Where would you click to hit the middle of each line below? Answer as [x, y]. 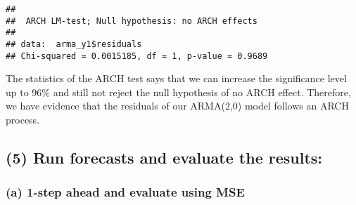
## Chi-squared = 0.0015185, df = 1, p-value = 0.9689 [137, 56]
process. [23, 120]
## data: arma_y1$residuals [74, 44]
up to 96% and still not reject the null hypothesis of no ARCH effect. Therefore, [178, 92]
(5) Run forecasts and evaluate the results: [164, 158]
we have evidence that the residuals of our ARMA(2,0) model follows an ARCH [177, 106]
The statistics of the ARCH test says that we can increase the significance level [176, 78]
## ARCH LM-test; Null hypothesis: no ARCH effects [132, 21]
